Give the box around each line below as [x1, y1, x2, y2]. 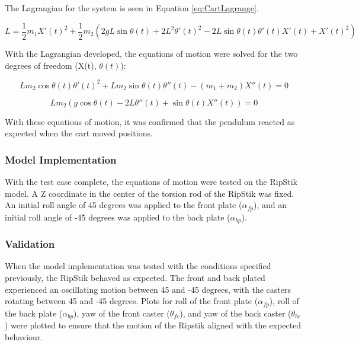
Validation [5, 237, 55, 251]
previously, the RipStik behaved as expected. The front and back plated [5, 271, 265, 284]
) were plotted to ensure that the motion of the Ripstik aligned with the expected [5, 319, 302, 331]
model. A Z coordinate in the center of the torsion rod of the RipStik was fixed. [5, 187, 294, 199]
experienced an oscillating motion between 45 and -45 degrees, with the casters [5, 283, 291, 295]
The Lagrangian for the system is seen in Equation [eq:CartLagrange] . [5, 2, 259, 14]
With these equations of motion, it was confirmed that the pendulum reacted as [5, 115, 295, 127]
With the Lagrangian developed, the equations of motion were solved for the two [5, 47, 298, 60]
